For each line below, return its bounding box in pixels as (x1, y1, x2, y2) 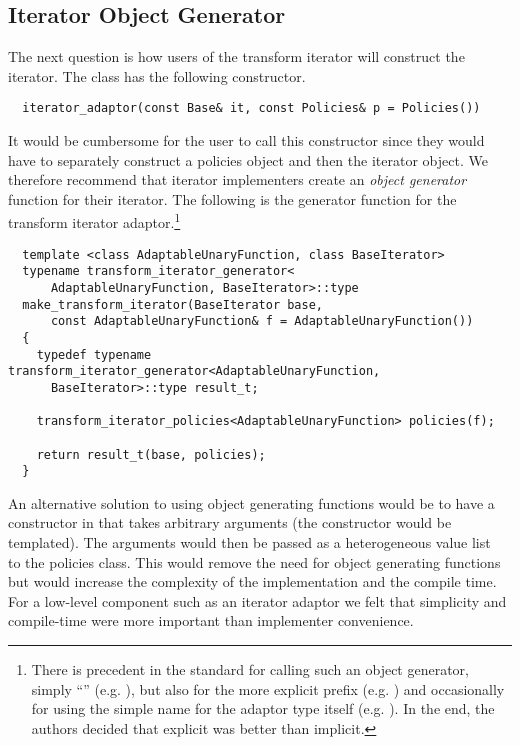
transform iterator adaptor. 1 (8, 209, 181, 233)
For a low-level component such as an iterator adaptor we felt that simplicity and (8, 590, 507, 611)
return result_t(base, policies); (36, 447, 266, 462)
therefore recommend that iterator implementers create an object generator (8, 169, 467, 190)
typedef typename (36, 347, 152, 362)
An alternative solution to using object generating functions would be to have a (8, 492, 495, 513)
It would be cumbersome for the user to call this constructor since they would (8, 130, 485, 151)
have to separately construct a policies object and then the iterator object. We (8, 149, 488, 170)
